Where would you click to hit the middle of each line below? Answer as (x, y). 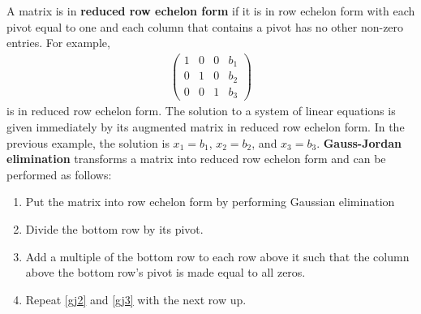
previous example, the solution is (88, 142)
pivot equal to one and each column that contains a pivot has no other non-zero (205, 26)
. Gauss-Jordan (359, 142)
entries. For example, (58, 43)
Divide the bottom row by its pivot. (114, 228)
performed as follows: (59, 174)
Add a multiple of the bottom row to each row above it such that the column (217, 256)
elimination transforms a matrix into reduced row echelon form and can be (196, 159)
